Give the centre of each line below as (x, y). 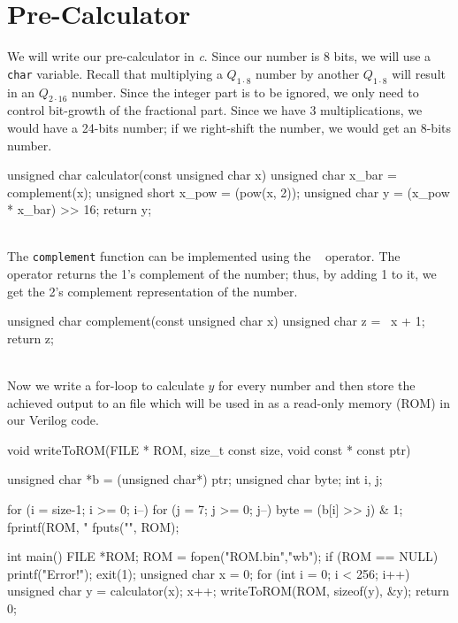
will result (419, 73)
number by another (307, 73)
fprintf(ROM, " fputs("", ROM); (93, 526)
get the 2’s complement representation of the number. (153, 291)
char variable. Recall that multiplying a (115, 73)
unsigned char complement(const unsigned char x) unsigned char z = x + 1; (216, 321)
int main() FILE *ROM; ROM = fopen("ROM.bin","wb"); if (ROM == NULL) (223, 556)
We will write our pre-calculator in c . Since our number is (164, 56)
